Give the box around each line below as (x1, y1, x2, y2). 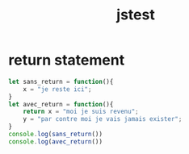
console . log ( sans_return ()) (8, 131, 103, 139)
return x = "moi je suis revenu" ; (23, 107, 139, 116)
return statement (8, 51, 125, 69)
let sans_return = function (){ (8, 77, 114, 85)
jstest (116, 6, 155, 24)
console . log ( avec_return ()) (8, 137, 103, 146)
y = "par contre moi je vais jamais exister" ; (23, 115, 183, 123)
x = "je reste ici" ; (23, 85, 92, 94)
